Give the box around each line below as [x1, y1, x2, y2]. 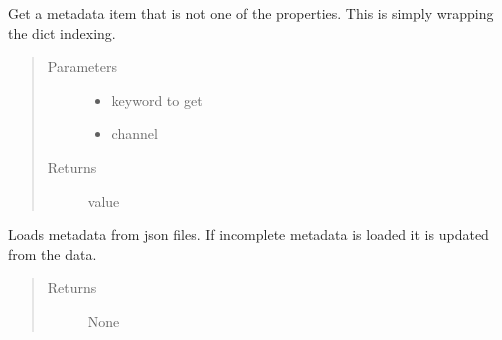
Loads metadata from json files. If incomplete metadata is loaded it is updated [8, 224, 489, 245]
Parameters [47, 56, 117, 77]
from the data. [8, 243, 97, 264]
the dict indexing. [8, 22, 116, 43]
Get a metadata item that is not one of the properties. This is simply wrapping [8, 3, 494, 23]
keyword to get [111, 89, 203, 110]
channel [111, 123, 158, 144]
